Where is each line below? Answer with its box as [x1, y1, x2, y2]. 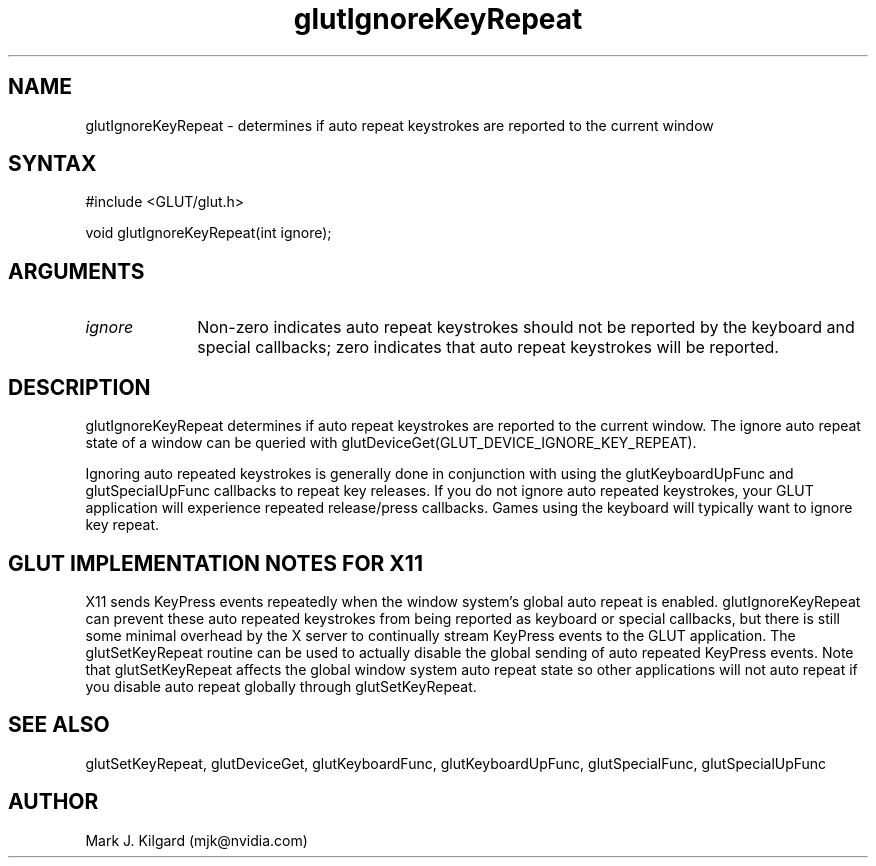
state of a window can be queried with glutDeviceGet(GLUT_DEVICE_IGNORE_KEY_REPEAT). [85, 434, 697, 452]
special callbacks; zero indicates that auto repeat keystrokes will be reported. [197, 337, 779, 358]
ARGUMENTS [8, 258, 145, 284]
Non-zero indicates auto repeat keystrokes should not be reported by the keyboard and [197, 317, 855, 338]
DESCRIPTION [8, 374, 151, 400]
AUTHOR [8, 789, 99, 815]
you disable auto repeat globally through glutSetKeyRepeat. [85, 677, 477, 695]
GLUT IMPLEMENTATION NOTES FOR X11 [8, 550, 423, 576]
